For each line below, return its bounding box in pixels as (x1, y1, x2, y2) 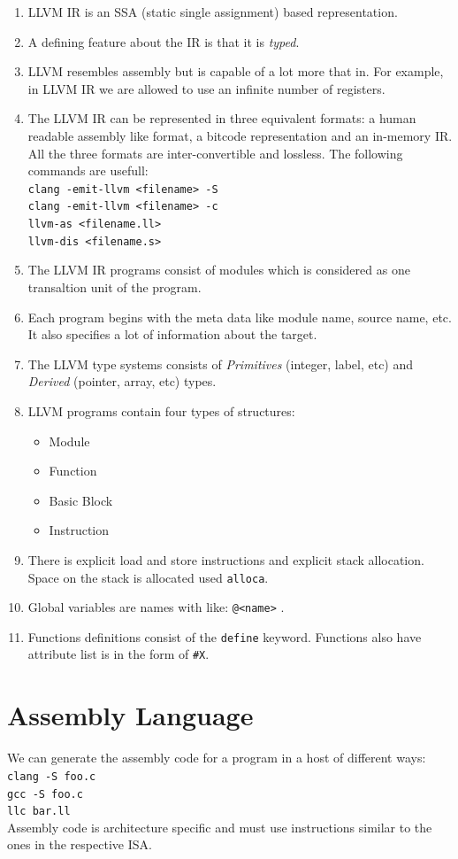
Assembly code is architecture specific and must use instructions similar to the (7, 817, 432, 836)
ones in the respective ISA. (7, 835, 152, 854)
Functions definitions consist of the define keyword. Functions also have (27, 627, 422, 646)
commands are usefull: (27, 161, 149, 180)
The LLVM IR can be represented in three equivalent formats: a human (27, 109, 416, 128)
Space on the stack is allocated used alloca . (27, 568, 269, 586)
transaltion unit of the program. (27, 277, 202, 296)
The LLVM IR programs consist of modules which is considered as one (27, 260, 410, 279)
